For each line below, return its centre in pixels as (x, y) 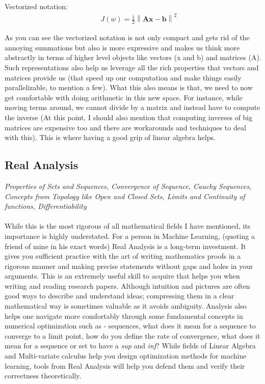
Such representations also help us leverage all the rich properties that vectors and (132, 67)
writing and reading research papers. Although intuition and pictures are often (127, 285)
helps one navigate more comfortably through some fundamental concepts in (124, 316)
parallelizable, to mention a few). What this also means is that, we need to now (129, 87)
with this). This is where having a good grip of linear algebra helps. (110, 137)
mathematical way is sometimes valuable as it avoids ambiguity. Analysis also (126, 306)
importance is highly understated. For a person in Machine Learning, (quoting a (130, 236)
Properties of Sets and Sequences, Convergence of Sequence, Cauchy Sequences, (128, 186)
